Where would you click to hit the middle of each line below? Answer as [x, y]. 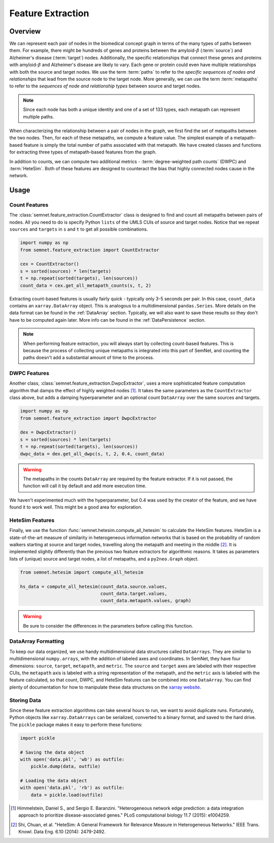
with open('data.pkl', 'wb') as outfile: [72, 759]
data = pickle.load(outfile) [67, 795]
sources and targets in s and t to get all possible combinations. [79, 229]
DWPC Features [29, 373]
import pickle [38, 738]
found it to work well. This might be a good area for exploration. [76, 507]
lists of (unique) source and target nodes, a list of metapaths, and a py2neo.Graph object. [104, 558]
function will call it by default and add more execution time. [85, 486]
